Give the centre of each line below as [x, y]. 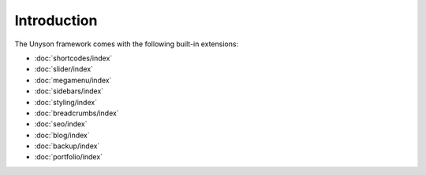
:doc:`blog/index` [62, 135]
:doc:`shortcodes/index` [73, 58]
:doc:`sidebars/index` [69, 91]
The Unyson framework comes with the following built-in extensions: [127, 44]
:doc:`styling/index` [66, 102]
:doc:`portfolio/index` [68, 157]
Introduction [56, 20]
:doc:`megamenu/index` [73, 80]
